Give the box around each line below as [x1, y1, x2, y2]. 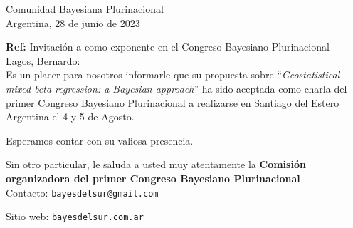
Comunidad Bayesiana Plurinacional [6, 1, 164, 16]
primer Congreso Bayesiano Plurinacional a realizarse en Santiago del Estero [6, 95, 339, 110]
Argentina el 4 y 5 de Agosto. [6, 109, 135, 124]
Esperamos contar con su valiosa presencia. [6, 133, 194, 147]
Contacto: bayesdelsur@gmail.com [6, 185, 159, 199]
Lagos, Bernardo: [6, 53, 80, 68]
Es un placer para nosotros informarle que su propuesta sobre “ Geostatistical [6, 67, 340, 82]
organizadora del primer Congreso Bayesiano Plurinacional [6, 170, 300, 185]
